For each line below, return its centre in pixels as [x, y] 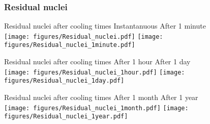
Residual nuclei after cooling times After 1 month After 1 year [101, 97]
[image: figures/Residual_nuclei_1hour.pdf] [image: [95, 72]
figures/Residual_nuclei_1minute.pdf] [70, 45]
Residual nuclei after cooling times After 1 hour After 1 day [97, 61]
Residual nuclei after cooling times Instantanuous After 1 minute [105, 26]
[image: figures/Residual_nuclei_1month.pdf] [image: [96, 108]
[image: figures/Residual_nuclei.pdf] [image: [84, 36]
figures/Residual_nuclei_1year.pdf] [66, 117]
